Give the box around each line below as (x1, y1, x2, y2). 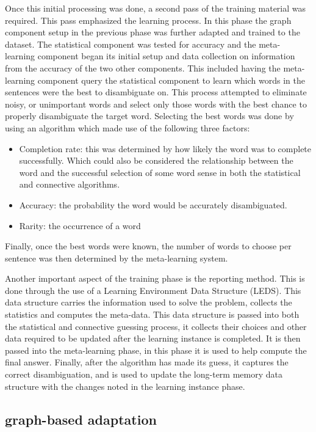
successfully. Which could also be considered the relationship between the (19, 154, 293, 167)
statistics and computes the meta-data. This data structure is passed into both (5, 308, 300, 321)
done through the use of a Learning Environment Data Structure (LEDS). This (5, 284, 301, 296)
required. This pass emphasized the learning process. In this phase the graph (5, 13, 292, 26)
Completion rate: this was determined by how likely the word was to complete (19, 142, 312, 155)
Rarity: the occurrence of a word (19, 219, 141, 232)
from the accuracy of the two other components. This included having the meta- (5, 61, 305, 74)
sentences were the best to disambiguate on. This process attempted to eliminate (5, 86, 307, 98)
